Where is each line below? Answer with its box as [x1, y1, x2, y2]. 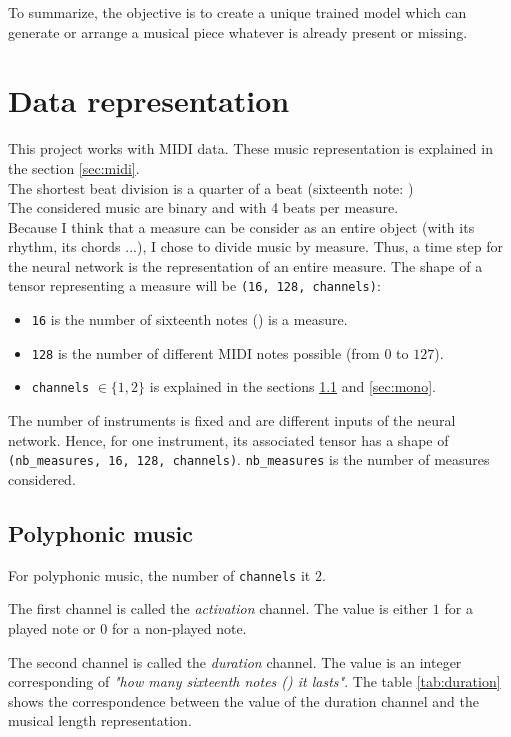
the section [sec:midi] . [8, 157, 140, 178]
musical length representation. [8, 710, 192, 731]
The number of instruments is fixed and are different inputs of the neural [8, 410, 456, 431]
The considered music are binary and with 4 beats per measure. [8, 197, 399, 218]
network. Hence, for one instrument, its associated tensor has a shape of [8, 429, 449, 450]
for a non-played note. [111, 617, 247, 638]
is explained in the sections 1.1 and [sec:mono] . [149, 376, 436, 397]
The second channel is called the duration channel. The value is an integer [8, 651, 462, 672]
